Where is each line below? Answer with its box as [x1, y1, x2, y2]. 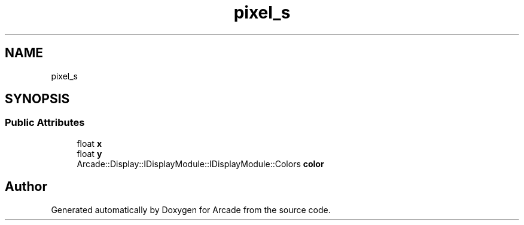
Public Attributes [5, 116, 85, 129]
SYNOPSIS [5, 91, 70, 107]
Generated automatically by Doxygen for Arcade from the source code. [51, 204, 331, 215]
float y [77, 148, 102, 159]
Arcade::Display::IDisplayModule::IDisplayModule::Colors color [77, 158, 324, 169]
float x [77, 138, 102, 149]
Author [5, 179, 47, 195]
